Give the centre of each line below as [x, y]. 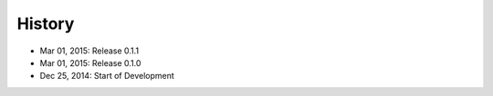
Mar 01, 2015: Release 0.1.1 [89, 51]
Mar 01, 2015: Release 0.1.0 [90, 62]
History [46, 24]
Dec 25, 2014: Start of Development [107, 76]
